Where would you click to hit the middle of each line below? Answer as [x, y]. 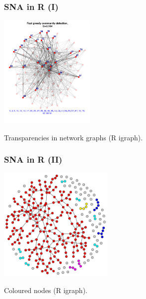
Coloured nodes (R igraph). [46, 290]
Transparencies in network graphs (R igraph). [73, 137]
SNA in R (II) [33, 159]
